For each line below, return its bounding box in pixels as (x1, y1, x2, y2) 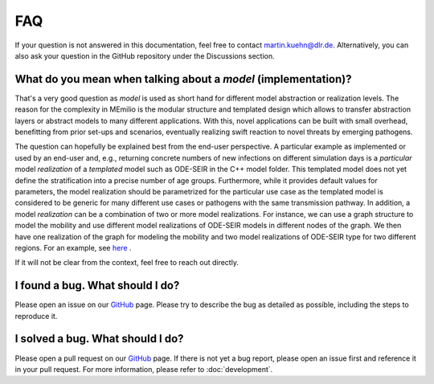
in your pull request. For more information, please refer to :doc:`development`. (14, 364, 273, 374)
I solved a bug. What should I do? (14, 332, 184, 345)
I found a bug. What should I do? (14, 279, 180, 292)
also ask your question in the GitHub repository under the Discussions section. (14, 51, 275, 60)
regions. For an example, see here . (14, 243, 132, 252)
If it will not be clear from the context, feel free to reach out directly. (14, 258, 239, 268)
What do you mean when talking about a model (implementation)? (14, 72, 352, 86)
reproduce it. (14, 311, 58, 321)
